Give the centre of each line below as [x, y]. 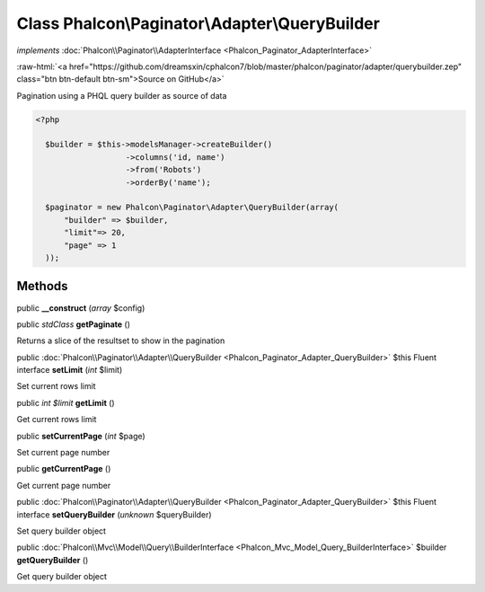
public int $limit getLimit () [66, 402]
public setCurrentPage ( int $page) [81, 436]
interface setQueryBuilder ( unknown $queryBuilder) [114, 514]
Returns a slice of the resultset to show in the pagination [121, 340]
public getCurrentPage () [64, 469]
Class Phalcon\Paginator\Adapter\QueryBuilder [198, 23]
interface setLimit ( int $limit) [70, 370]
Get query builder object [62, 577]
